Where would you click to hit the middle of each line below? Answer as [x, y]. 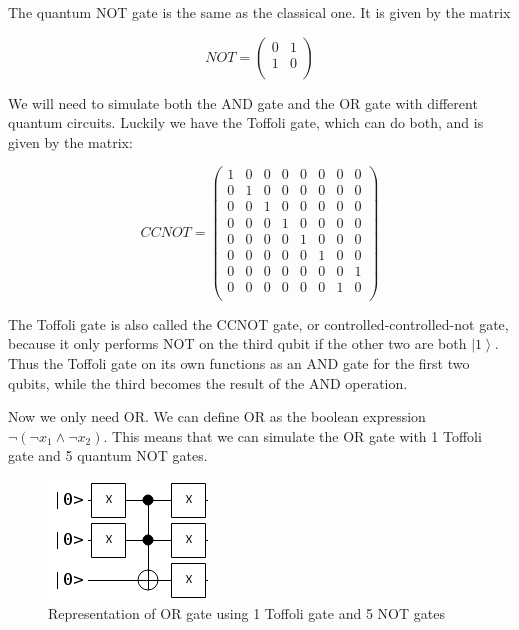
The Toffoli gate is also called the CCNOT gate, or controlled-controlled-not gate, [258, 323]
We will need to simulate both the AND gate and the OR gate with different [243, 102]
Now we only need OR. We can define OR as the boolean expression [217, 416]
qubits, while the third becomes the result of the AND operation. [208, 382]
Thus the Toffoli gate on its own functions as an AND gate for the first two [239, 362]
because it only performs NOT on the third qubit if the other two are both [237, 343]
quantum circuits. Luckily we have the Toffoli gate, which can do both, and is [246, 122]
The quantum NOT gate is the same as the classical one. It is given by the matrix [259, 12]
